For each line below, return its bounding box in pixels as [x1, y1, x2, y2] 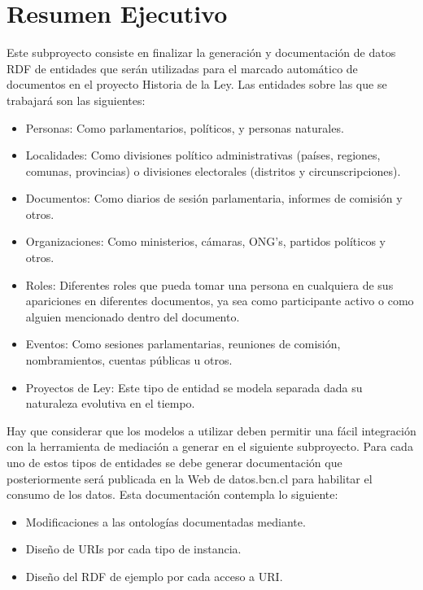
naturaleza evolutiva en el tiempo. [25, 395, 195, 412]
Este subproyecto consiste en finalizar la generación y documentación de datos [7, 44, 396, 61]
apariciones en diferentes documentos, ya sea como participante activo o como [25, 292, 414, 309]
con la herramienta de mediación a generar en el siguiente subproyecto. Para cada [7, 438, 413, 455]
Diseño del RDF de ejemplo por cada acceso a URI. [25, 567, 283, 584]
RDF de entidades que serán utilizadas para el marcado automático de [7, 59, 358, 76]
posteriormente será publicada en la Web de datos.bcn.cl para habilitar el [7, 470, 373, 487]
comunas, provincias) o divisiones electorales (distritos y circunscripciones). [25, 162, 401, 179]
